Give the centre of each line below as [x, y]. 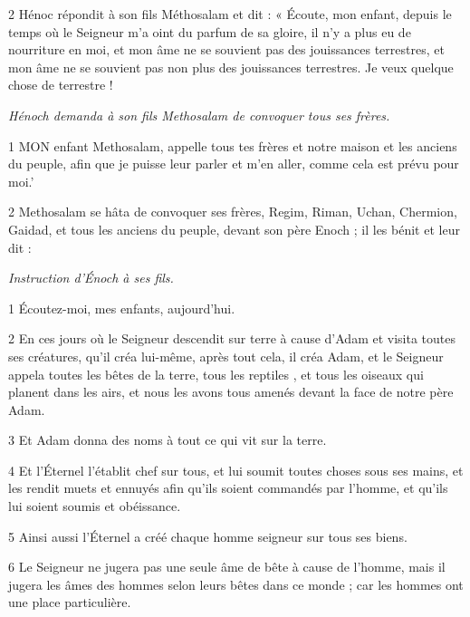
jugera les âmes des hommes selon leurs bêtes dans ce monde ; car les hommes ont [236, 584]
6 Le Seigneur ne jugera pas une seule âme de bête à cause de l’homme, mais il [227, 567]
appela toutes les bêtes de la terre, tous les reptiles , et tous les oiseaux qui [216, 374]
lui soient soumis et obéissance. [95, 506]
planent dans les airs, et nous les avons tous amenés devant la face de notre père [231, 392]
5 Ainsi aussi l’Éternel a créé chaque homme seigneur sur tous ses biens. [208, 536]
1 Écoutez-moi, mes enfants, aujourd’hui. [122, 308]
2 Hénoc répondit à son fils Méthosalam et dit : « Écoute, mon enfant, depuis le [230, 14]
